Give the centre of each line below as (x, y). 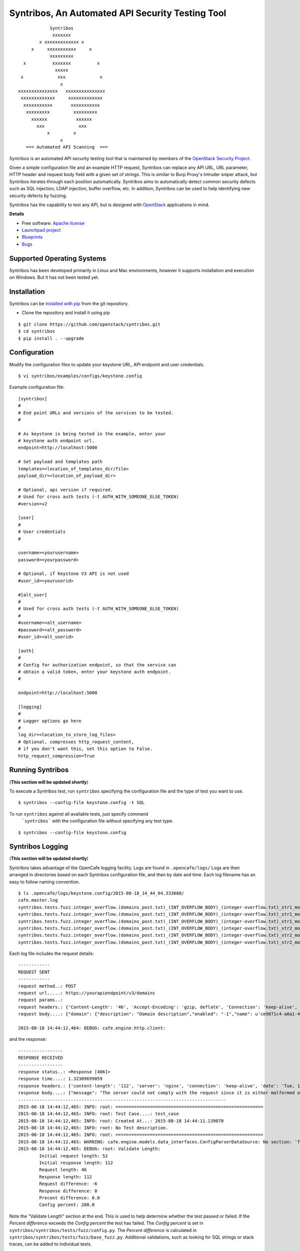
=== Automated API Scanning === (67, 147)
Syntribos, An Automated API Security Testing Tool (118, 13)
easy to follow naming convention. (44, 882)
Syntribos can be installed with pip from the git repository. (69, 304)
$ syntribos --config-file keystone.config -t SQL (81, 803)
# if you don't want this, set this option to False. (85, 749)
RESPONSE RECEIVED (41, 1058)
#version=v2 (33, 504)
